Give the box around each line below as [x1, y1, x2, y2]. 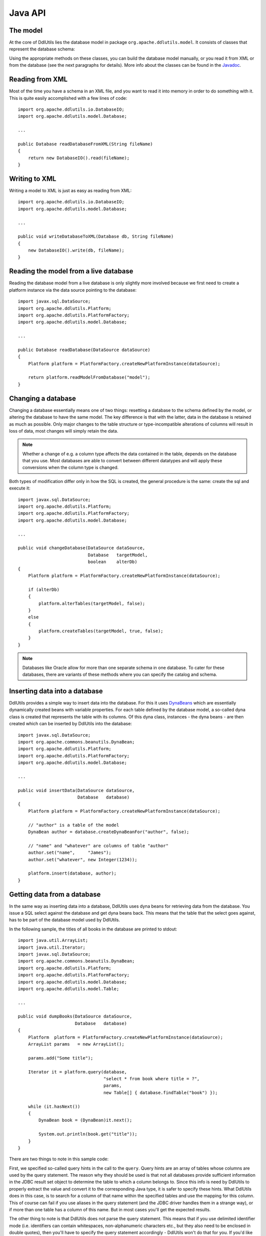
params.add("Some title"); [28, 1055, 94, 1060]
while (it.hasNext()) [28, 1104, 81, 1109]
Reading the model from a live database [9, 267, 133, 275]
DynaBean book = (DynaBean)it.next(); [38, 1117, 133, 1123]
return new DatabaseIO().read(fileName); [28, 155, 130, 161]
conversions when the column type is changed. [22, 465, 119, 471]
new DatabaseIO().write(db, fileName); [28, 248, 125, 253]
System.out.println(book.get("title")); [38, 1131, 137, 1137]
